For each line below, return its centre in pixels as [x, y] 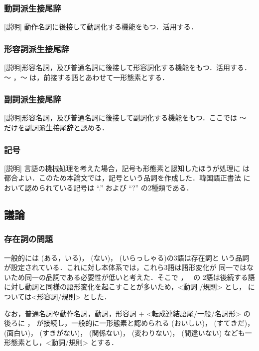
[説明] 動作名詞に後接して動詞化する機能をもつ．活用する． [101, 27]
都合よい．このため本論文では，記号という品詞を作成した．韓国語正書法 [123, 178]
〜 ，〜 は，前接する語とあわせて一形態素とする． [86, 77]
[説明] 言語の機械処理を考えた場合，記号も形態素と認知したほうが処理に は [127, 168]
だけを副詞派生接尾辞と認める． [56, 128]
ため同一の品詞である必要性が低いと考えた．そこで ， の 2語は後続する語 [133, 277]
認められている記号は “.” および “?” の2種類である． [109, 188]
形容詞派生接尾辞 [37, 48]
